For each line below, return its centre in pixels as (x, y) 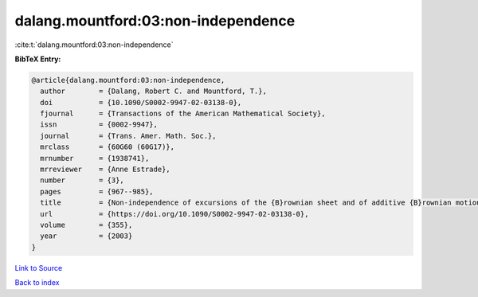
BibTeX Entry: (38, 59)
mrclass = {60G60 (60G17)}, (108, 147)
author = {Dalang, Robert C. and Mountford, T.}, (153, 91)
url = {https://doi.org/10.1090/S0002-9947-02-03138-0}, (174, 214)
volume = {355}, (86, 225)
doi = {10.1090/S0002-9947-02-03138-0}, (141, 102)
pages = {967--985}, (97, 191)
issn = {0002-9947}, (99, 125)
